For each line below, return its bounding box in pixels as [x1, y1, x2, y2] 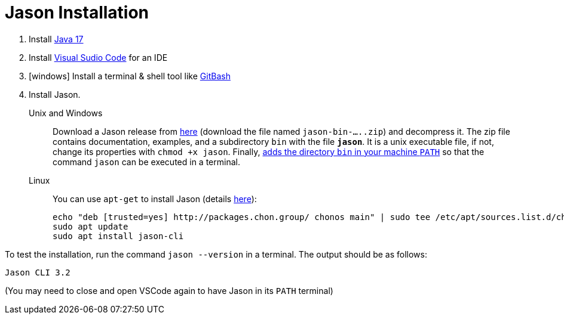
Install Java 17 [29, 33, 84, 44]
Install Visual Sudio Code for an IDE [29, 52, 168, 63]
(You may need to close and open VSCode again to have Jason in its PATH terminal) [5, 285, 333, 296]
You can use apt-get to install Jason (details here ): [53, 193, 257, 204]
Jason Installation [5, 2, 149, 23]
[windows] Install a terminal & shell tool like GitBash [29, 70, 231, 81]
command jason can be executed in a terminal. [53, 156, 240, 167]
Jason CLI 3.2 [5, 267, 70, 277]
